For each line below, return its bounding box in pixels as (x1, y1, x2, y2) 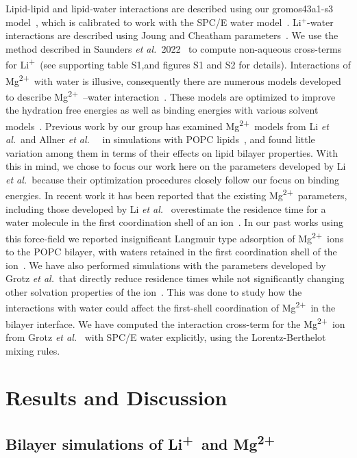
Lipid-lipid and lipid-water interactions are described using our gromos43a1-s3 (5, 1, 334, 15)
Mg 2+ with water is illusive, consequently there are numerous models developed (5, 71, 341, 88)
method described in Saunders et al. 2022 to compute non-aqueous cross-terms (5, 41, 342, 55)
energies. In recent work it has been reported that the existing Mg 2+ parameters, (5, 186, 347, 202)
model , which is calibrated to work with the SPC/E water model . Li (5, 14, 301, 29)
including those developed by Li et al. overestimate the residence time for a (5, 201, 326, 216)
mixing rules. (5, 343, 60, 357)
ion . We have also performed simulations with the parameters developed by (5, 257, 326, 272)
